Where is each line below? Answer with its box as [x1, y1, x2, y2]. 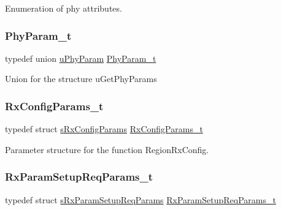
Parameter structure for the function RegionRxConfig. [5, 143, 209, 156]
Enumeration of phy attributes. [5, 2, 122, 14]
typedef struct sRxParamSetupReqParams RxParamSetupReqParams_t [5, 193, 276, 206]
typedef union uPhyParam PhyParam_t [5, 51, 156, 64]
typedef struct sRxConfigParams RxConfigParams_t [5, 122, 203, 135]
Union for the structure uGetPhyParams [5, 72, 157, 85]
